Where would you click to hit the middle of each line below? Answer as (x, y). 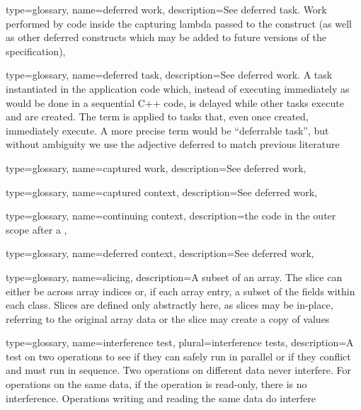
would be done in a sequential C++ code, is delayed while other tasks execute (175, 102)
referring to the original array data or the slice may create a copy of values (168, 318)
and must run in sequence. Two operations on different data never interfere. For (178, 370)
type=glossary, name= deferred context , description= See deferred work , (160, 253)
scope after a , (36, 229)
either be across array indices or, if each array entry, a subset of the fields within (180, 291)
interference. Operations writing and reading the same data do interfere (161, 398)
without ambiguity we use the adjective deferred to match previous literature (173, 144)
